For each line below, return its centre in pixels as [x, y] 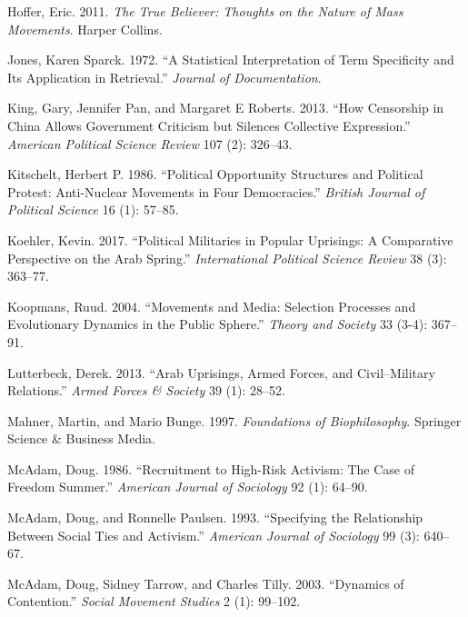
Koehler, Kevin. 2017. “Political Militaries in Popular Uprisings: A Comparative [230, 239]
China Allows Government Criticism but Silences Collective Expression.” [209, 125]
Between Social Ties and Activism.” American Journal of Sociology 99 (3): [214, 535]
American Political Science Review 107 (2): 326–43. [150, 143]
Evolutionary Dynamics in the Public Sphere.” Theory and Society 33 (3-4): [218, 324]
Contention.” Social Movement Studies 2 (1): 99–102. [154, 601]
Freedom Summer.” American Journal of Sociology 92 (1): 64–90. [188, 487]
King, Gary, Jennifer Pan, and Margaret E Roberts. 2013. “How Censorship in [226, 108]
